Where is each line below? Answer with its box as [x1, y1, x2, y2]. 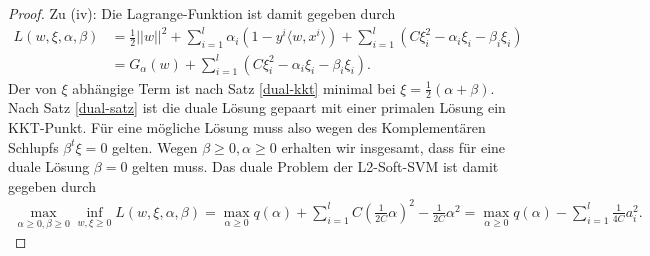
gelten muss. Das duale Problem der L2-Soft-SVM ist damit [132, 156, 499, 177]
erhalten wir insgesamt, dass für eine [281, 136, 506, 157]
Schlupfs [8, 136, 59, 157]
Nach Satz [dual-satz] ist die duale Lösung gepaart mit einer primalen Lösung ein [8, 97, 506, 118]
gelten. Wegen [112, 136, 198, 157]
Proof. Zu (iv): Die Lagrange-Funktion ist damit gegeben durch [8, 3, 396, 23]
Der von [8, 77, 57, 98]
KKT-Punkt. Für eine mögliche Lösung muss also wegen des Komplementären [8, 117, 486, 138]
